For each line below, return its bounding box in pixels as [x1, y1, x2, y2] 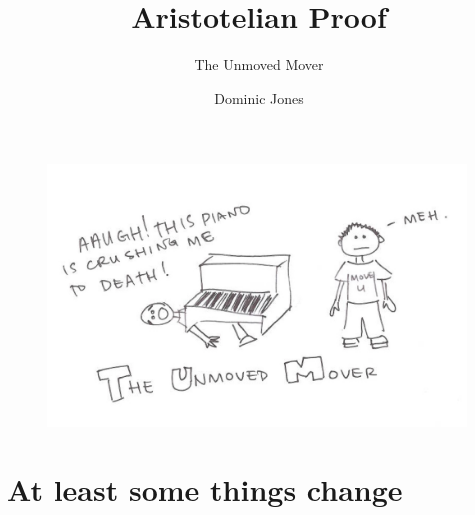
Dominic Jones [214, 87, 304, 108]
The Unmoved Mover [194, 54, 324, 75]
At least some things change [7, 469, 403, 510]
